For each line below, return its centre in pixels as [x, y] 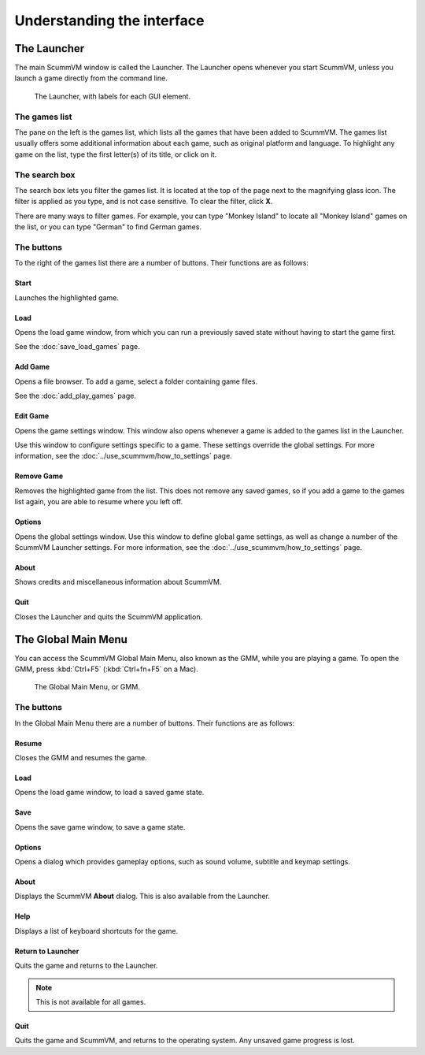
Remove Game [39, 476]
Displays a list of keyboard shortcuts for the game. [96, 931]
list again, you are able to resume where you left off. [99, 502]
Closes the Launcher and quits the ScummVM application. [109, 617]
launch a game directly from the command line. [91, 78]
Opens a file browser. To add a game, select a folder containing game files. [136, 381]
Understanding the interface [109, 20]
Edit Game [32, 416]
